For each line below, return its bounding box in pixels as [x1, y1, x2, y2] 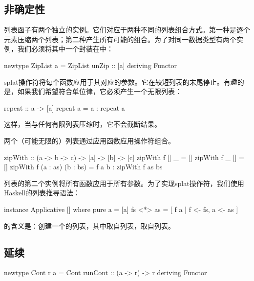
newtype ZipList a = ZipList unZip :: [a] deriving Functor [4, 60, 177, 70]
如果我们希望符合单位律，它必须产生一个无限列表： [17, 86, 182, 96]
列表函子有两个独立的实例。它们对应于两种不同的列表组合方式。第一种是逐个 [4, 24, 250, 35]
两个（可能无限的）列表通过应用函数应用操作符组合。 [4, 135, 175, 145]
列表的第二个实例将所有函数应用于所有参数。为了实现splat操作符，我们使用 [4, 178, 244, 188]
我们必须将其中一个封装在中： [17, 44, 113, 54]
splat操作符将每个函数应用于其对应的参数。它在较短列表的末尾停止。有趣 [4, 76, 237, 87]
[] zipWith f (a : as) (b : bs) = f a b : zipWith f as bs [4, 162, 163, 172]
